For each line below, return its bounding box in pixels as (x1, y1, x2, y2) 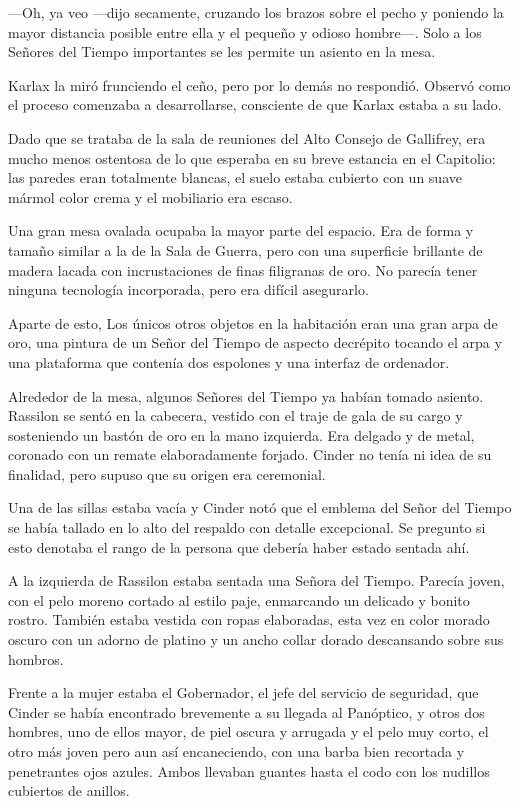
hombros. (8, 648, 64, 669)
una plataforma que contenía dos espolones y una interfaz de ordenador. (8, 351, 450, 372)
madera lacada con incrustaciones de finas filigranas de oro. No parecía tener (8, 259, 478, 280)
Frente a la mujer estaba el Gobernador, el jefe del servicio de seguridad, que (8, 682, 479, 703)
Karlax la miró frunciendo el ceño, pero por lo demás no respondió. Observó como (8, 74, 511, 95)
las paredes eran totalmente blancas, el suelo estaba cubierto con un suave (8, 167, 462, 188)
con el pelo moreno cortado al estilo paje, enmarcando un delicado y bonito (8, 589, 470, 610)
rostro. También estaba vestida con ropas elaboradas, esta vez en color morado (8, 609, 490, 630)
